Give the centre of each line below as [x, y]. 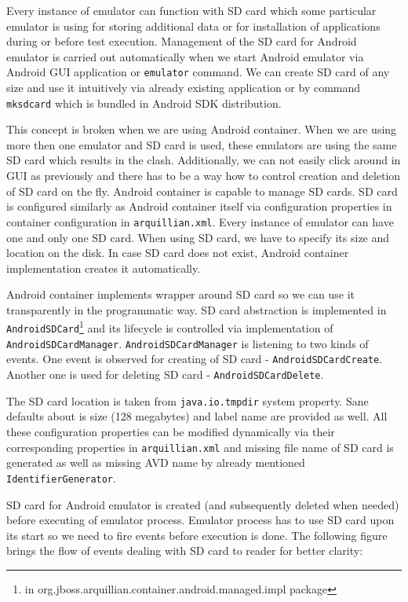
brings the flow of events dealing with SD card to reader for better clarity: [185, 551]
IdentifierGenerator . [61, 477]
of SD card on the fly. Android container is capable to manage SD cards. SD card [202, 191]
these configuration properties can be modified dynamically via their [171, 431]
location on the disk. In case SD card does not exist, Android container [178, 253]
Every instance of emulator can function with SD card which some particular [191, 10]
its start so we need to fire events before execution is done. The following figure [197, 535]
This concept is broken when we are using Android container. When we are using [202, 129]
